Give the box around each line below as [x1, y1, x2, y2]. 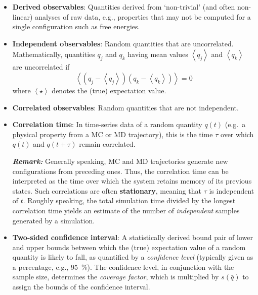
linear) [12, 11, 33, 22]
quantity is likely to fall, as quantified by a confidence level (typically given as [12, 252, 253, 262]
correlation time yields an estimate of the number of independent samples [12, 205, 240, 215]
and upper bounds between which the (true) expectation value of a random [12, 242, 246, 252]
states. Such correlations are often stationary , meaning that [12, 185, 202, 196]
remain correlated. [79, 139, 136, 149]
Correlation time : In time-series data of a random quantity [12, 119, 202, 130]
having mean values [127, 49, 188, 60]
